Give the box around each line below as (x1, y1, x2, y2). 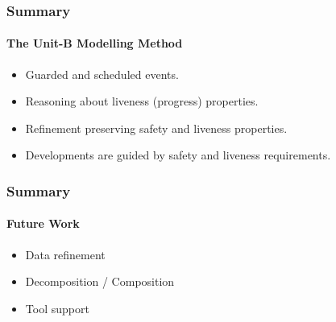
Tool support (25, 299, 89, 316)
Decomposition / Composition (25, 273, 175, 290)
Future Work (6, 215, 80, 232)
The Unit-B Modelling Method (6, 35, 183, 52)
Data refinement (25, 246, 106, 262)
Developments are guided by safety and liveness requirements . (25, 147, 331, 163)
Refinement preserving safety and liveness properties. (25, 119, 288, 136)
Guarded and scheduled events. (25, 65, 179, 82)
